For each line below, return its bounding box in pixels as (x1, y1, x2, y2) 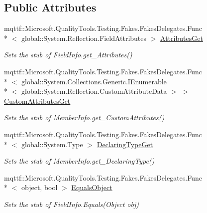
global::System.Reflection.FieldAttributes (21, 32, 147, 43)
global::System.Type (21, 139, 83, 149)
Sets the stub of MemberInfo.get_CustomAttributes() (4, 112, 165, 123)
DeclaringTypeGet (97, 139, 153, 149)
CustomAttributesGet (4, 95, 71, 106)
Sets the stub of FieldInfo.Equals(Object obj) (4, 199, 139, 209)
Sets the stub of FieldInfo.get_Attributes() (4, 49, 132, 60)
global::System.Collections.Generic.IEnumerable (21, 76, 167, 86)
